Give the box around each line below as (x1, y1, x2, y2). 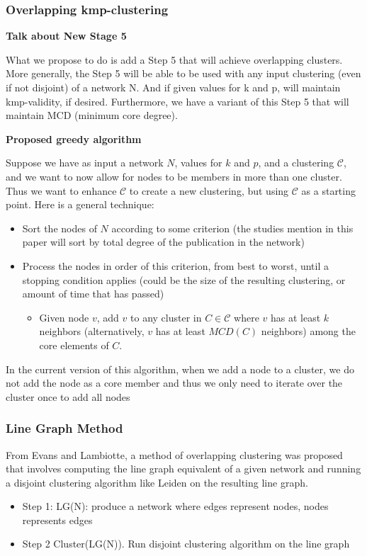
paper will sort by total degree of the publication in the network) (22, 234, 305, 249)
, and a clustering (258, 155, 334, 170)
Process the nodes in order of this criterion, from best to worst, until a (22, 258, 329, 273)
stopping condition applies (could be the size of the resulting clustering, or (22, 272, 346, 287)
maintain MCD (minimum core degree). (6, 108, 178, 123)
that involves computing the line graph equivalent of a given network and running (6, 461, 361, 476)
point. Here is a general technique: (6, 197, 154, 212)
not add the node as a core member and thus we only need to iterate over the (6, 375, 343, 390)
